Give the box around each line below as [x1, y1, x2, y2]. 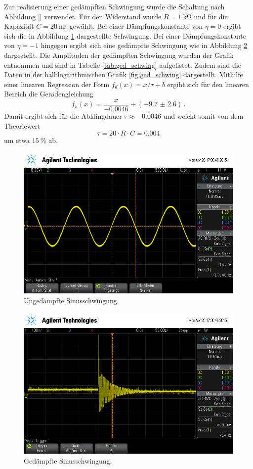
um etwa [4, 135, 30, 145]
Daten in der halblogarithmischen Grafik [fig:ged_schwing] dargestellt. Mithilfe [4, 69, 243, 80]
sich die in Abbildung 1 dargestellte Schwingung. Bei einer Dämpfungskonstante [4, 30, 247, 41]
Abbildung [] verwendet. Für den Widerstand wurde [4, 11, 162, 21]
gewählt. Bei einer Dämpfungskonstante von [69, 21, 203, 31]
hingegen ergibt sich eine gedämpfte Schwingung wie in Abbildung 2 [41, 40, 248, 50]
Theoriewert [4, 120, 41, 131]
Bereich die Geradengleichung [4, 89, 93, 99]
